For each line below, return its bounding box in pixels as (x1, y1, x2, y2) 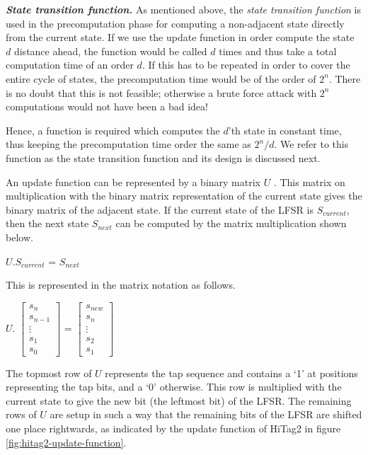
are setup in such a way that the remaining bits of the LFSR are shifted (50, 407, 362, 422)
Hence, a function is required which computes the (6, 122, 220, 137)
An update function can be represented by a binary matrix (6, 174, 260, 189)
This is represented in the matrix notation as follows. (6, 277, 236, 292)
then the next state (6, 216, 89, 231)
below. (6, 229, 33, 244)
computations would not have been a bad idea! (6, 99, 208, 114)
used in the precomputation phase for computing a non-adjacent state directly (6, 16, 345, 30)
